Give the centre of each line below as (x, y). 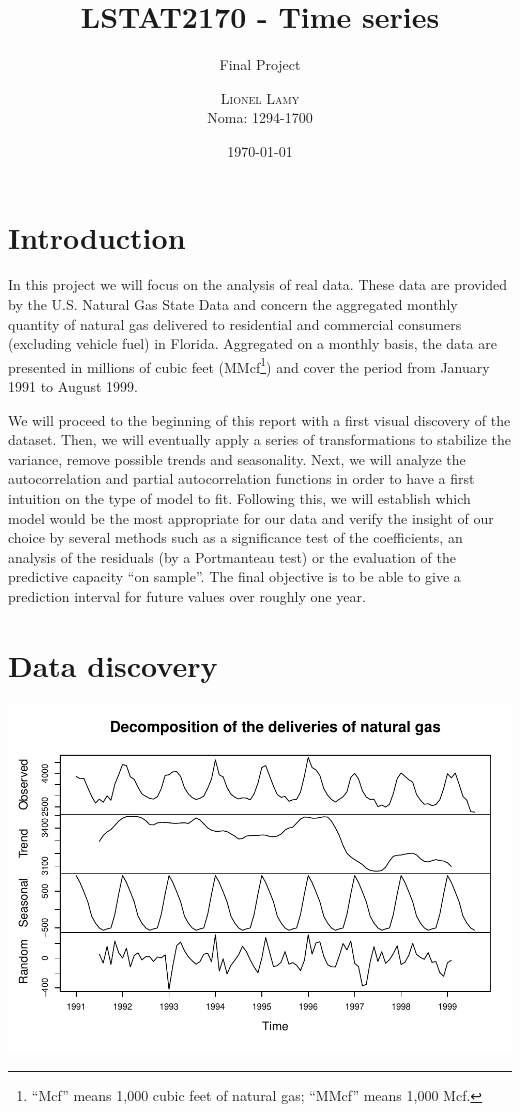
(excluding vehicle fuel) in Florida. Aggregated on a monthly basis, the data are (252, 343)
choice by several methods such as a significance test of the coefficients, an (235, 537)
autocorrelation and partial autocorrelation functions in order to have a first (241, 478)
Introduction (97, 236)
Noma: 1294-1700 (260, 117)
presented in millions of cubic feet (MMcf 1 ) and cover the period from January (249, 365)
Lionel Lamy (260, 97)
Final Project (260, 64)
